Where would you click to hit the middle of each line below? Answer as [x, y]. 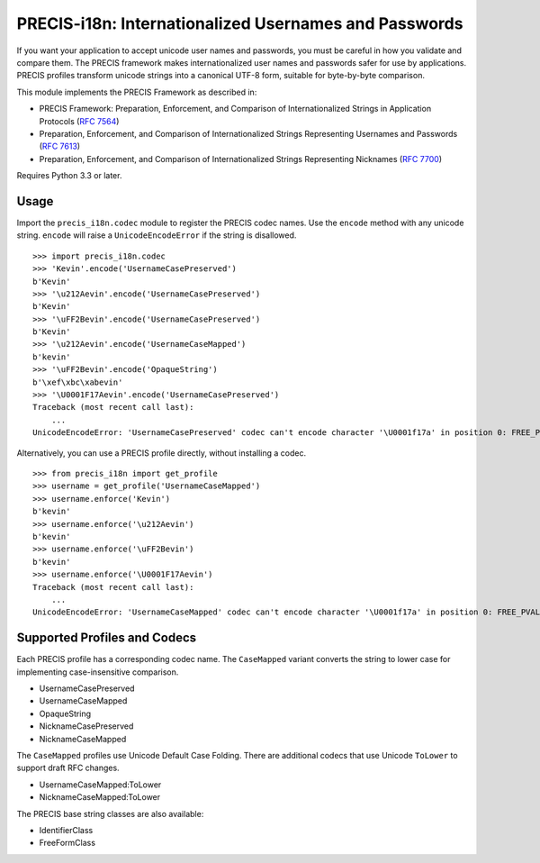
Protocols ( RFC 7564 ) [79, 121]
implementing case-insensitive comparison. [98, 672]
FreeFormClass [67, 843]
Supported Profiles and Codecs [107, 638]
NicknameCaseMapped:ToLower [100, 797]
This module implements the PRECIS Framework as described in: [137, 92]
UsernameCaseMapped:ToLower [100, 785]
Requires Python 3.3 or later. [69, 176]
